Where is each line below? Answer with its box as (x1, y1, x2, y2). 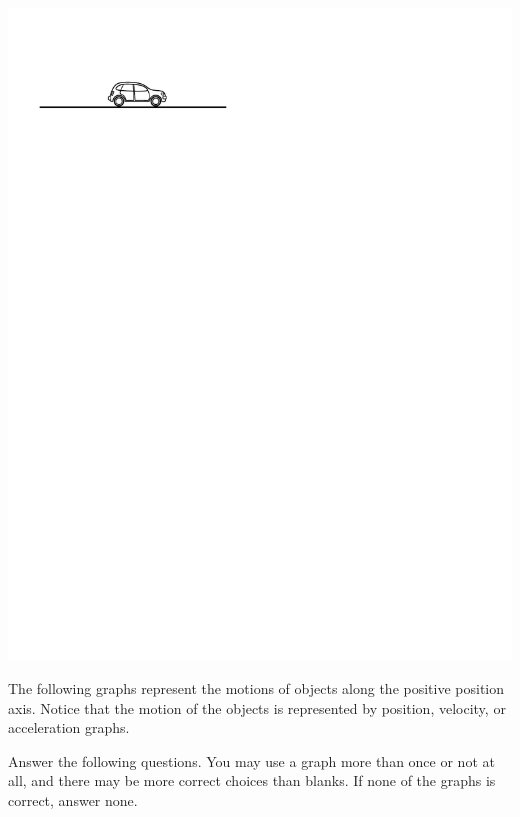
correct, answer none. (8, 790, 138, 811)
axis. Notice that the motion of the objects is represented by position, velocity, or (8, 697, 506, 718)
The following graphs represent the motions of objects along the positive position (8, 678, 505, 699)
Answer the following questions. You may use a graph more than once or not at (8, 750, 495, 771)
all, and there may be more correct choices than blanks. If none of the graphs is (8, 770, 496, 791)
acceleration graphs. (8, 717, 130, 738)
